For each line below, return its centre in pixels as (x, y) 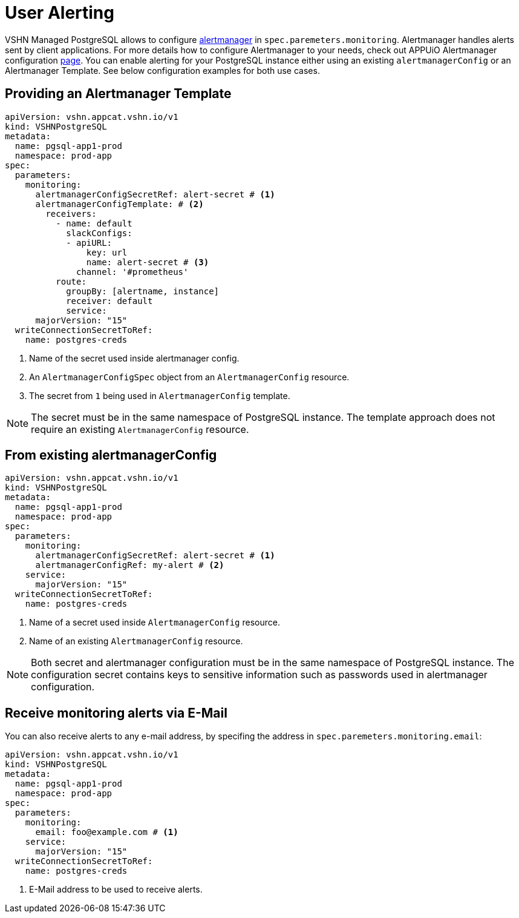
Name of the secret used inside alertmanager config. (134, 358)
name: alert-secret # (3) (148, 262)
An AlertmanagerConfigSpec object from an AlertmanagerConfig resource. (189, 377)
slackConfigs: (99, 233)
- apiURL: (89, 243)
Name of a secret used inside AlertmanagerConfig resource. (155, 622)
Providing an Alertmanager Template (118, 94)
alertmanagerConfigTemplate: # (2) (119, 204)
